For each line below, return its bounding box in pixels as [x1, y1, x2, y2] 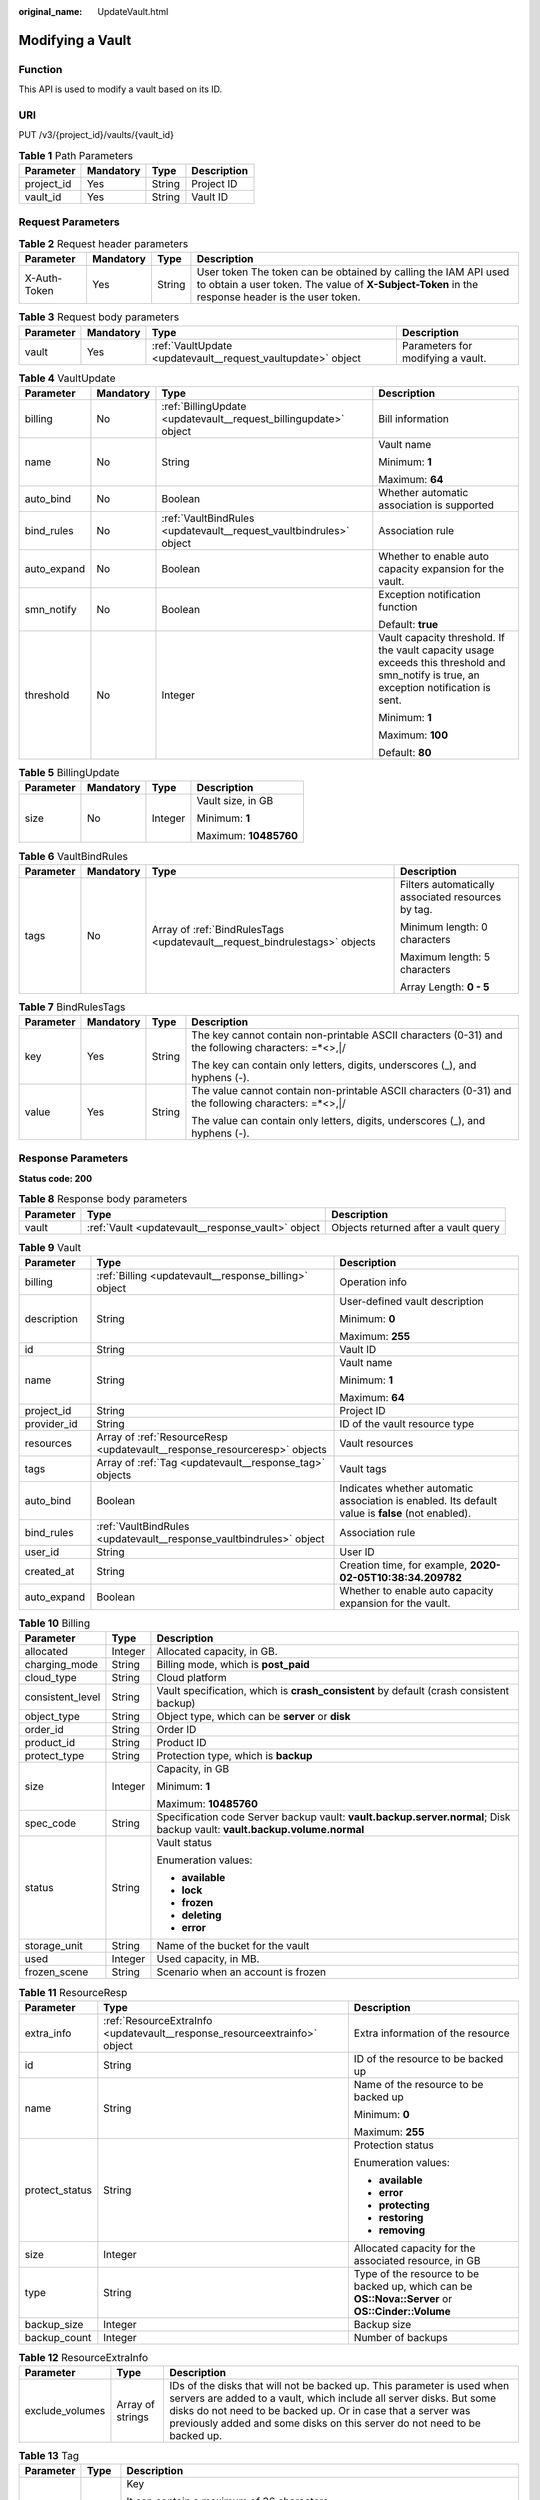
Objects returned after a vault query [331, 1220, 500, 1234]
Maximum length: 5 [400, 950, 490, 964]
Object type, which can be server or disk [156, 1710, 351, 1724]
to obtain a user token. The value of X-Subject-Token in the [196, 278, 479, 292]
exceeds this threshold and [378, 655, 506, 669]
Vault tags [339, 1461, 387, 1475]
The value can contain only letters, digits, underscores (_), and [191, 1114, 486, 1128]
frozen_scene [24, 1965, 89, 1979]
